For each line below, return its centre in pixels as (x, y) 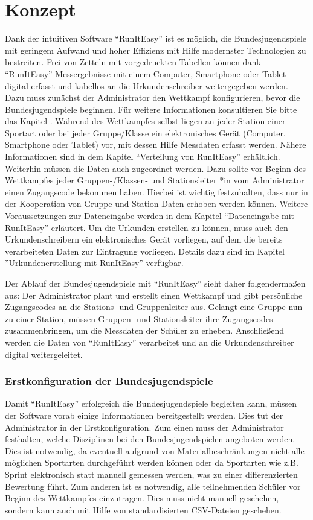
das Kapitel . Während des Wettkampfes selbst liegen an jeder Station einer (145, 121)
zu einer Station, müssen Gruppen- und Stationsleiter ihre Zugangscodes (139, 318)
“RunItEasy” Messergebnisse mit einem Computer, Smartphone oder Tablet (146, 73)
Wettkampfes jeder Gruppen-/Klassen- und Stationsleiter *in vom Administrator (155, 180)
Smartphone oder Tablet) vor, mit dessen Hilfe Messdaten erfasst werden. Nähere (156, 144)
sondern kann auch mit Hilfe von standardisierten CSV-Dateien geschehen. (143, 509)
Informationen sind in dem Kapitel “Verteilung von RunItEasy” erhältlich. (143, 157)
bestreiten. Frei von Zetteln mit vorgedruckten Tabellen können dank (133, 62)
